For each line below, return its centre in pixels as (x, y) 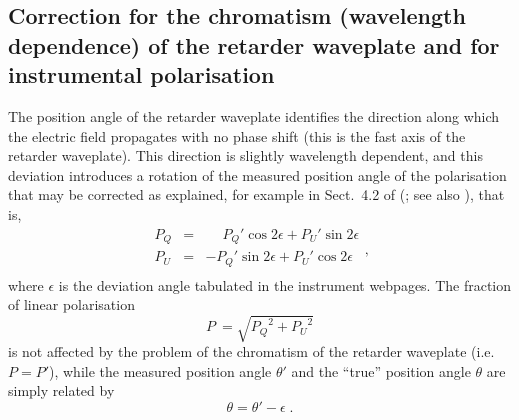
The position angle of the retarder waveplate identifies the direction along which (254, 115)
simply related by (61, 390)
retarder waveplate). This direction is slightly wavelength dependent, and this (245, 155)
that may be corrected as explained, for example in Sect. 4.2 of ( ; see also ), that (256, 194)
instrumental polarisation (141, 74)
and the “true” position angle (381, 370)
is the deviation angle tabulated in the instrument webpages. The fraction (285, 284)
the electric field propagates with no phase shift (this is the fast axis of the (237, 135)
